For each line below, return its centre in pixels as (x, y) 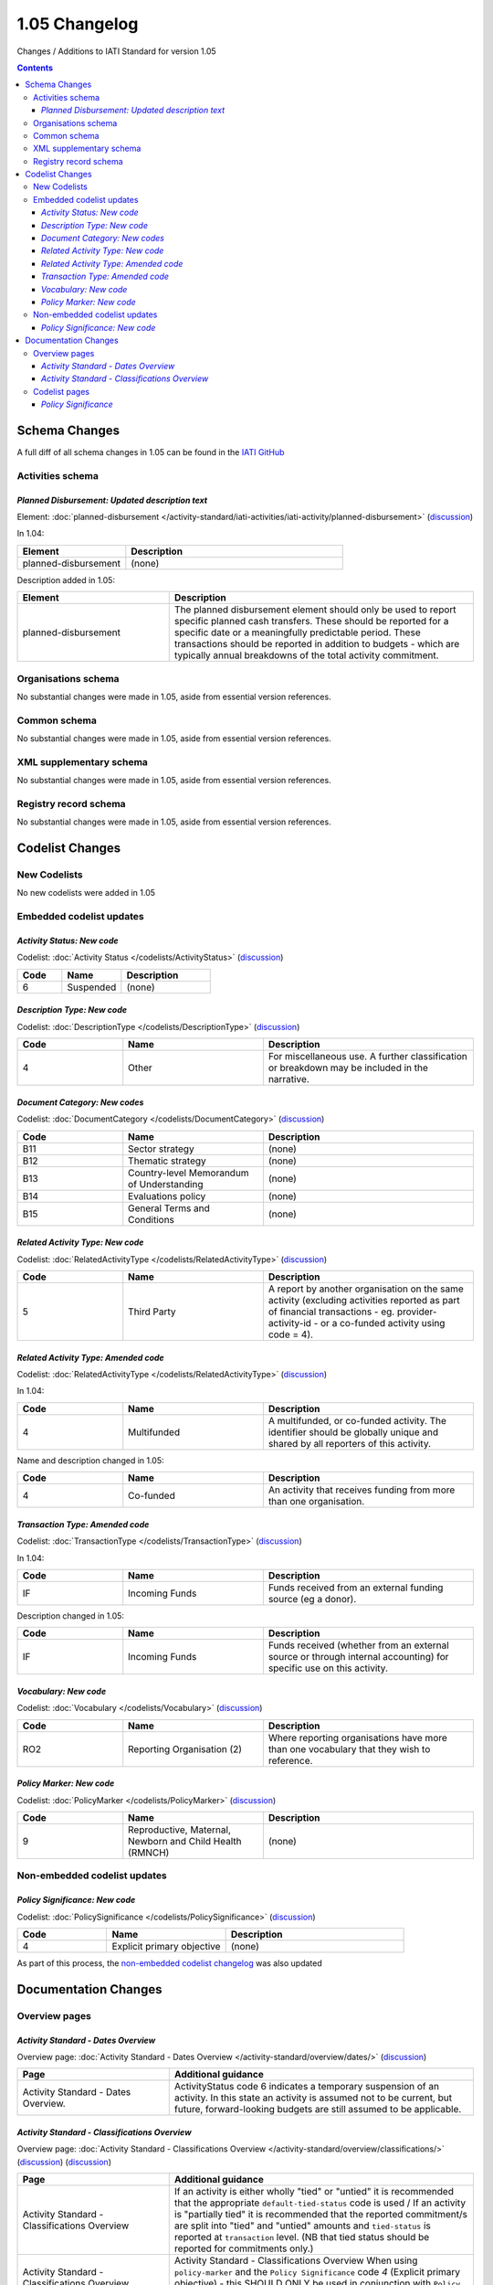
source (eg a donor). (312, 1599)
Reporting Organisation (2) (185, 1748)
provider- (417, 1312)
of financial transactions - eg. (331, 1312)
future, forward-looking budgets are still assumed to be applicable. (318, 2110)
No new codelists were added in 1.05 (86, 893)
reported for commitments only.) (244, 2248)
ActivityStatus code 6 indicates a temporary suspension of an (307, 2087)
